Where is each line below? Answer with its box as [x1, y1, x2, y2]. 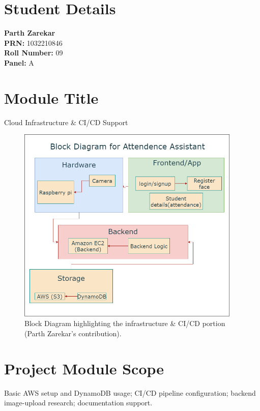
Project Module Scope [4, 358, 164, 378]
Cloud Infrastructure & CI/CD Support [4, 116, 128, 127]
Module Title [4, 87, 99, 108]
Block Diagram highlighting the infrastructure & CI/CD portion [24, 318, 225, 329]
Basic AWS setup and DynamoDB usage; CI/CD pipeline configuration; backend [4, 387, 256, 398]
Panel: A [4, 57, 34, 68]
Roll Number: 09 [4, 47, 63, 58]
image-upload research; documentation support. [4, 397, 153, 408]
